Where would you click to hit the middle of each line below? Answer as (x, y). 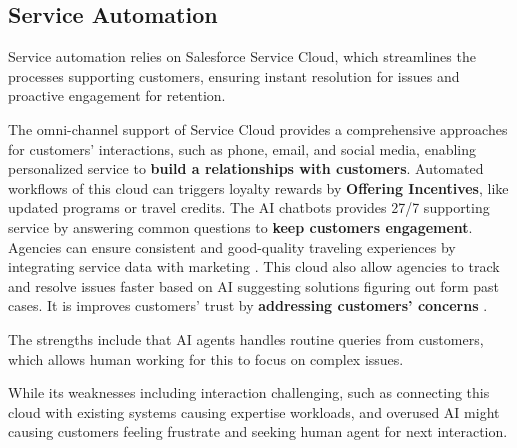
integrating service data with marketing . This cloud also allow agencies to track (254, 266)
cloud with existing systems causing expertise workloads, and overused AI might (254, 411)
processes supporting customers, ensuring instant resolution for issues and (234, 75)
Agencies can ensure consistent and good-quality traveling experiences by (232, 246)
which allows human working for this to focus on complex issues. (206, 358)
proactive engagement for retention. (117, 95)
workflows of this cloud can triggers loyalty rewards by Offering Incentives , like (258, 187)
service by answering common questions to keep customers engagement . (240, 226)
